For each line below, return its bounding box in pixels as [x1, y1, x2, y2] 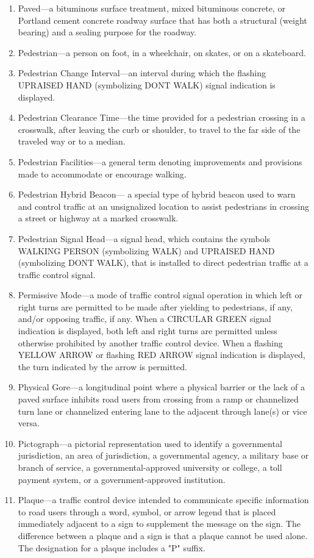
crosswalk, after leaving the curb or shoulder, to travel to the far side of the [18, 123, 301, 135]
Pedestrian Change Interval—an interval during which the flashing [18, 66, 266, 79]
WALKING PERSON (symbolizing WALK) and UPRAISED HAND [18, 244, 275, 257]
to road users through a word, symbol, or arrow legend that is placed [18, 505, 276, 518]
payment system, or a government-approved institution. [18, 473, 226, 485]
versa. [18, 417, 40, 429]
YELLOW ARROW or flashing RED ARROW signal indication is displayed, [18, 348, 305, 361]
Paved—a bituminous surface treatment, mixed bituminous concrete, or [18, 2, 285, 14]
